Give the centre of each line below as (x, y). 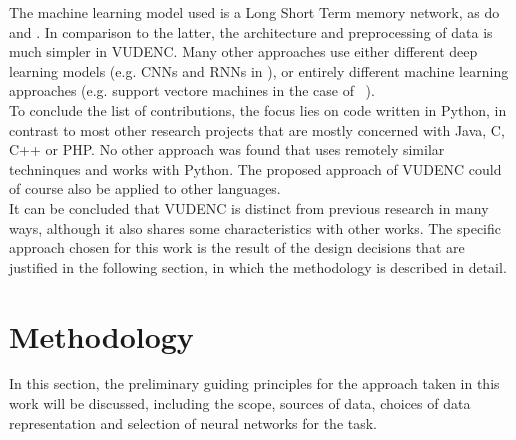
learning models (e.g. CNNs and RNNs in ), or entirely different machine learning (259, 70)
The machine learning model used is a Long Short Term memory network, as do (254, 12)
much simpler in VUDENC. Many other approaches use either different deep (243, 51)
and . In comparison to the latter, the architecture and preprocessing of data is (251, 31)
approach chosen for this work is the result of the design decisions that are (237, 247)
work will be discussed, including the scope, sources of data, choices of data (240, 403)
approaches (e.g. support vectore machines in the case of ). (192, 90)
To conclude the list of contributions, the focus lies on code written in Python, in (258, 109)
